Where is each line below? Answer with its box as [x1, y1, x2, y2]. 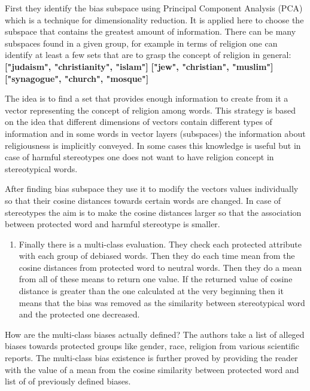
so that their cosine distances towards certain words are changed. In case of [5, 194, 281, 206]
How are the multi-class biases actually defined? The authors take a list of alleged [5, 328, 305, 340]
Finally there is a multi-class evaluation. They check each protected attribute [19, 237, 302, 250]
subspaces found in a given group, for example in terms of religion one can [5, 36, 278, 49]
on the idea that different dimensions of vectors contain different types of [5, 115, 272, 128]
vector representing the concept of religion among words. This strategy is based [5, 103, 296, 116]
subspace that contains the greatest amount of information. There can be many [5, 25, 296, 38]
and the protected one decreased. [19, 308, 140, 320]
